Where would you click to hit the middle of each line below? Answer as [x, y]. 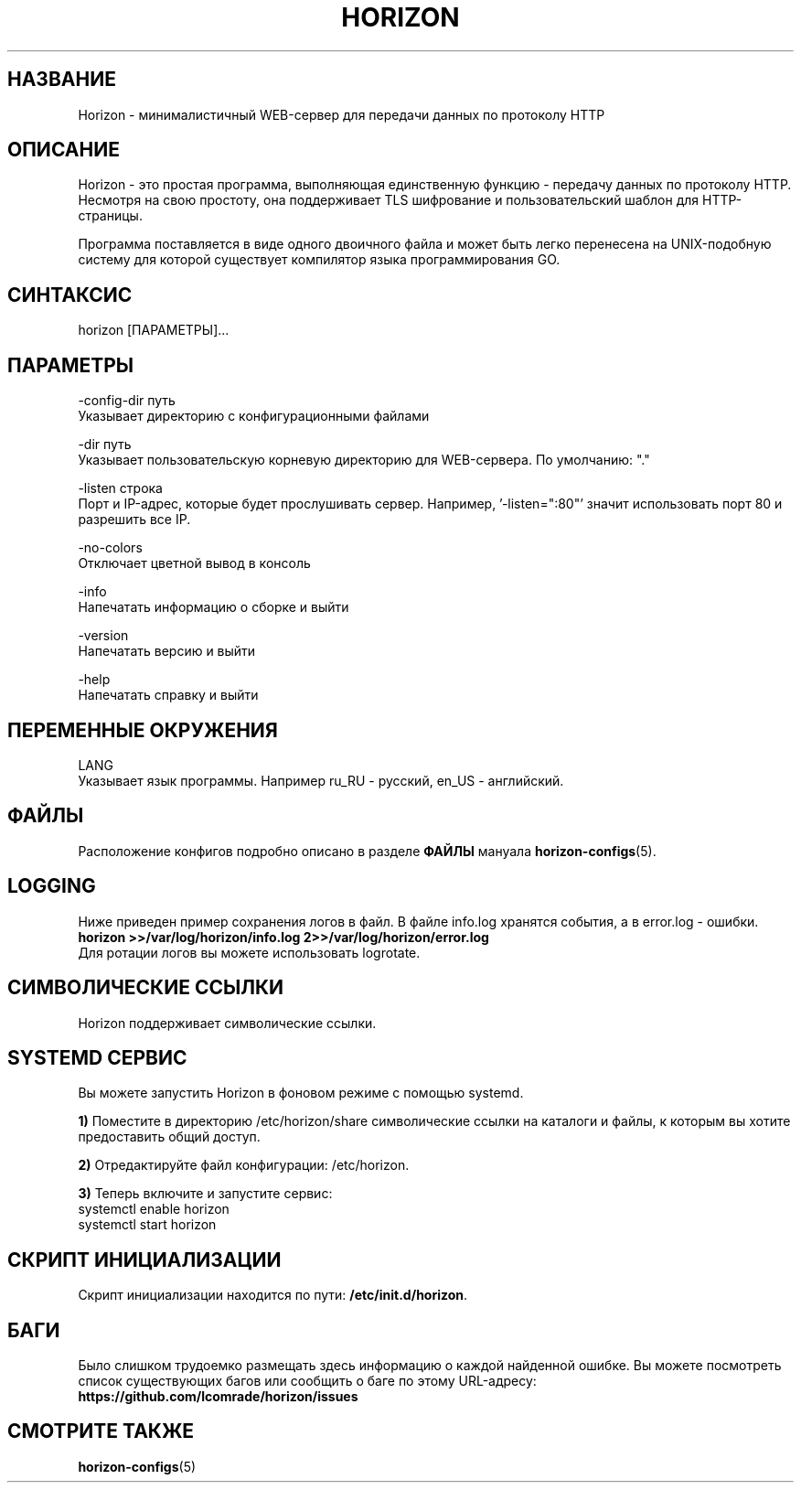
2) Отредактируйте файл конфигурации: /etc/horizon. [244, 1165]
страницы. [110, 216]
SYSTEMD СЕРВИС [97, 1057]
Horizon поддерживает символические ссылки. [227, 1023]
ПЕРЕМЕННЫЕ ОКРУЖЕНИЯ [143, 730]
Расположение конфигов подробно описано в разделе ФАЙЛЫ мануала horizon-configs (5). [367, 851]
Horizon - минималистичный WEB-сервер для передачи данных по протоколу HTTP [342, 114]
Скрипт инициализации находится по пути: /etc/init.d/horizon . [273, 1295]
